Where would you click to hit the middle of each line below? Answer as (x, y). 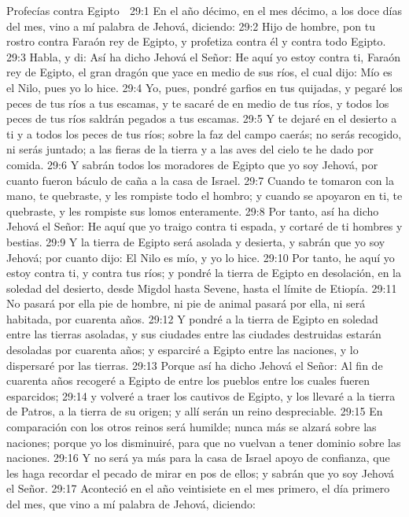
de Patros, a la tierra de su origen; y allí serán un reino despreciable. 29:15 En (195, 411)
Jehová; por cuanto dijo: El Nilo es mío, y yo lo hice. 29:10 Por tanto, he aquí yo (201, 257)
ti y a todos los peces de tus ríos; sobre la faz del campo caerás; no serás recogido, (204, 133)
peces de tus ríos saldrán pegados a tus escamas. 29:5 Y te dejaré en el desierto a (202, 118)
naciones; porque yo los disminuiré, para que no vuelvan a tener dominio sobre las (204, 442)
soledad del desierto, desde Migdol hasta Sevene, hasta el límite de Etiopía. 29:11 (202, 288)
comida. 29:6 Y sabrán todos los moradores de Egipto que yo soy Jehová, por (192, 164)
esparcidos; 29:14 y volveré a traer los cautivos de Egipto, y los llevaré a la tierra (201, 395)
